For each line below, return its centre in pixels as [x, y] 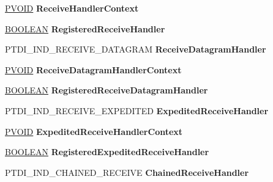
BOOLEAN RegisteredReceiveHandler [85, 28]
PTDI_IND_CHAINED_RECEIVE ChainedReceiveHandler [127, 172]
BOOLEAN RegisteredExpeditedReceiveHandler [107, 152]
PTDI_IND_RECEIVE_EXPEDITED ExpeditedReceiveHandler [137, 110]
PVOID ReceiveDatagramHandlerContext [93, 69]
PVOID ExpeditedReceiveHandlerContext [94, 131]
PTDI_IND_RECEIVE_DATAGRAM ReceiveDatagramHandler [136, 49]
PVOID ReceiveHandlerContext [72, 8]
